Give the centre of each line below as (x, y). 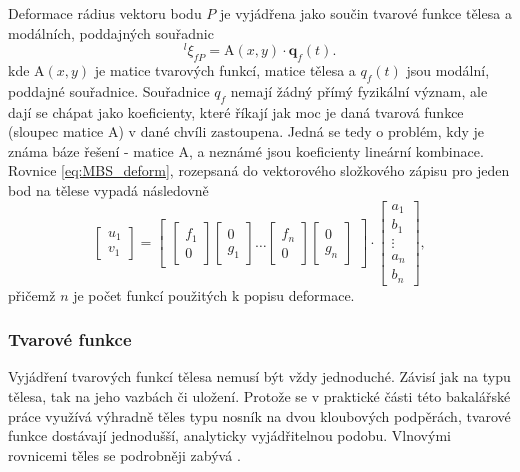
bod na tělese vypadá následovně (108, 190)
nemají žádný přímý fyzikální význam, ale (359, 90)
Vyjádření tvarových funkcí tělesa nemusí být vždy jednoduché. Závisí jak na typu (259, 376)
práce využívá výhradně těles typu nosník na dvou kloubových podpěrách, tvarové (259, 415)
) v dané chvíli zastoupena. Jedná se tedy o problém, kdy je (301, 131)
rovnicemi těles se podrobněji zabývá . (124, 454)
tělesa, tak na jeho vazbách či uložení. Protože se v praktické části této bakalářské (259, 396)
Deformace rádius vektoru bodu (105, 13)
